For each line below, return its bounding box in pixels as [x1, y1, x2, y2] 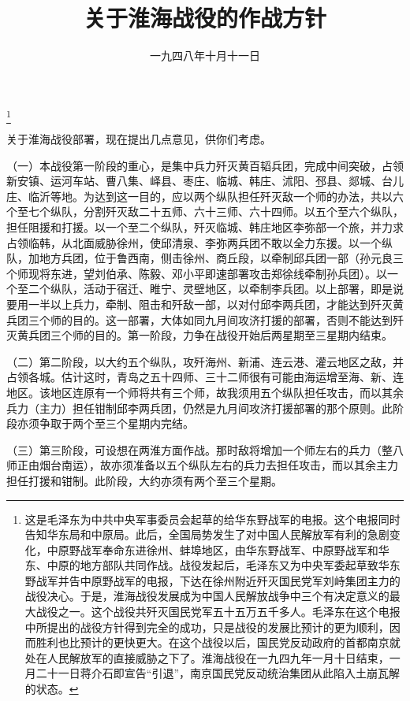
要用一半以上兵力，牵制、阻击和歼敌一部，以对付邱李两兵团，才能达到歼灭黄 [6, 295, 404, 312]
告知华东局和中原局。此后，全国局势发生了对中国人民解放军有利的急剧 [24, 526, 389, 543]
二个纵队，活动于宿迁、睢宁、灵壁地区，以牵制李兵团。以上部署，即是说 [28, 280, 404, 297]
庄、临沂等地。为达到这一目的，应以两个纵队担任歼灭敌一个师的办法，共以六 [6, 187, 404, 204]
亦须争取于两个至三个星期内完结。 [17, 415, 194, 432]
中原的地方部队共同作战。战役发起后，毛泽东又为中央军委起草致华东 [47, 557, 401, 573]
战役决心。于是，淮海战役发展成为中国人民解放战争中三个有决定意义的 [24, 588, 389, 604]
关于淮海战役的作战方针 [83, 2, 326, 34]
